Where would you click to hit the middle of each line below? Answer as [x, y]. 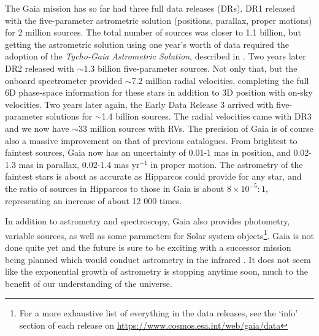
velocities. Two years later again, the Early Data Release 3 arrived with [139, 104]
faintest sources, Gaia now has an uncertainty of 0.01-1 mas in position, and [148, 152]
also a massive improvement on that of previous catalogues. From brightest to [151, 140]
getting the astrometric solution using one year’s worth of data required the [147, 44]
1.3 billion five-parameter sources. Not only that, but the [190, 68]
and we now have [37, 128]
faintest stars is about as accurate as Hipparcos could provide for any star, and [153, 176]
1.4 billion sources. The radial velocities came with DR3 [206, 116]
